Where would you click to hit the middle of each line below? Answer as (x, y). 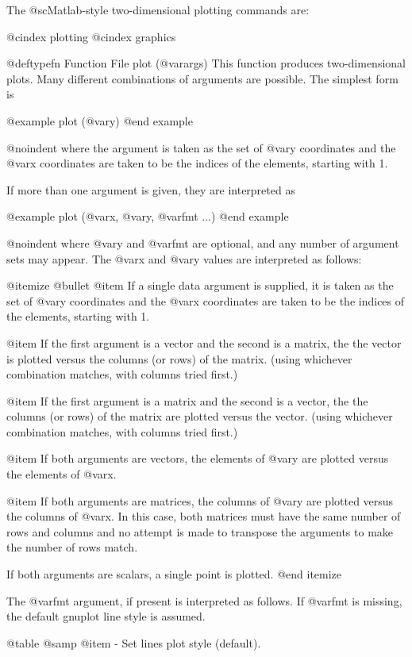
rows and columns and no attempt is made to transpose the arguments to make (200, 531)
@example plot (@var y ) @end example (100, 120)
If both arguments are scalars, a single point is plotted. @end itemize (174, 574)
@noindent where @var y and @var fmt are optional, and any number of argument (203, 242)
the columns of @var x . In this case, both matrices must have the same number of (204, 516)
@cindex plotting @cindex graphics (91, 36)
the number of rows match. (72, 547)
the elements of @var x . (62, 474)
